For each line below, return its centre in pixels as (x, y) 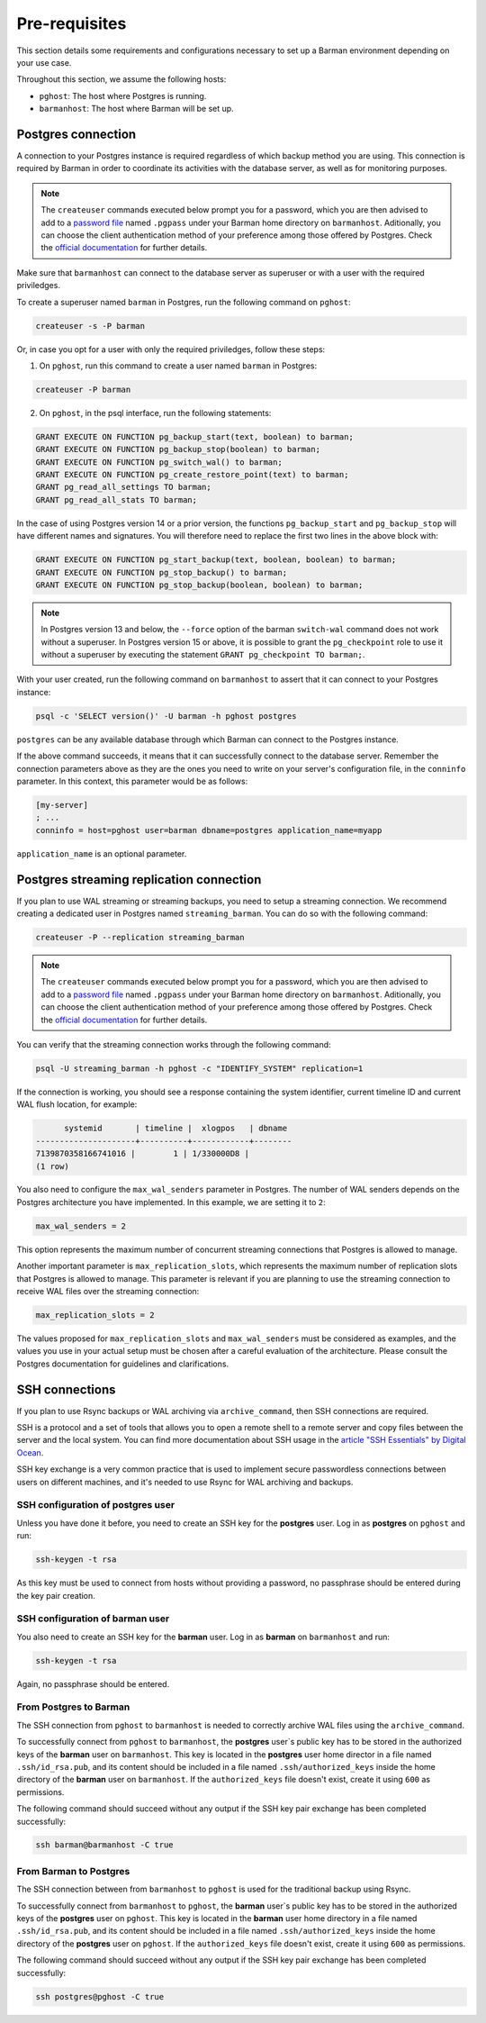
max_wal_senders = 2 (81, 1226)
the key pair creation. (56, 1595)
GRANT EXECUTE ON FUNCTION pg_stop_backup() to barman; (162, 572)
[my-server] (62, 805)
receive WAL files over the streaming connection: (108, 1292)
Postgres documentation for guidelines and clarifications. (123, 1364)
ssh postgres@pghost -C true (100, 1996)
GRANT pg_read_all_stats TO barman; (117, 499)
